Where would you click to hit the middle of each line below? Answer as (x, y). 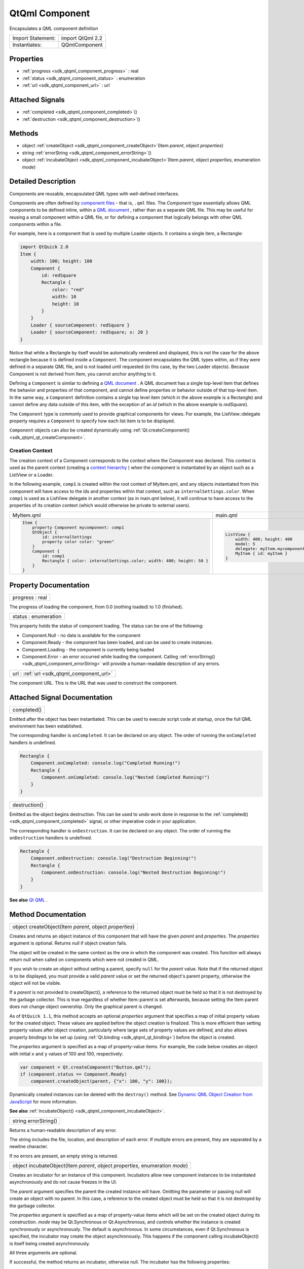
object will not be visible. (35, 983)
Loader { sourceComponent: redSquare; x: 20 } (90, 332)
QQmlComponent (82, 45)
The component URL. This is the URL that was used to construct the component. (93, 683)
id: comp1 (53, 556)
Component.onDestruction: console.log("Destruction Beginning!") (113, 858)
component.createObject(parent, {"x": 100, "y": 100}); (102, 1081)
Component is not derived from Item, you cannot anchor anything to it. (83, 374)
